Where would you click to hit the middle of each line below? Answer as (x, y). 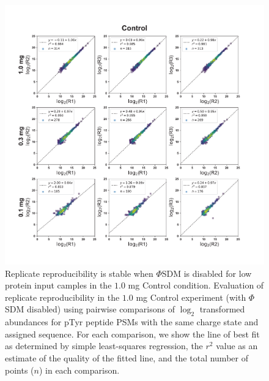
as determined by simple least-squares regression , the (104, 346)
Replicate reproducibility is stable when (79, 273)
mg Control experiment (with (191, 297)
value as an (237, 346)
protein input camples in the (58, 285)
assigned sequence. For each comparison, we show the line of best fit (132, 334)
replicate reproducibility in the (62, 297)
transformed (222, 309)
